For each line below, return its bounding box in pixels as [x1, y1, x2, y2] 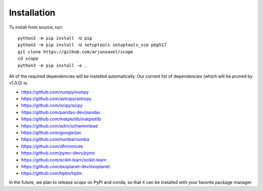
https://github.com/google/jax [21, 130, 81, 136]
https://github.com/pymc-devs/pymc [21, 150, 96, 156]
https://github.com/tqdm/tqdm [21, 170, 82, 176]
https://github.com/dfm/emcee [21, 143, 83, 149]
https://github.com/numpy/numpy [21, 89, 89, 95]
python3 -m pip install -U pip [18, 35, 93, 41]
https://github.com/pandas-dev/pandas [21, 109, 101, 115]
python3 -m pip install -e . [18, 63, 87, 68]
